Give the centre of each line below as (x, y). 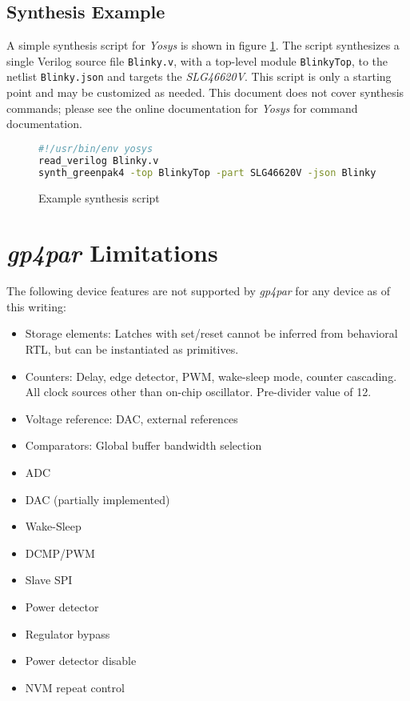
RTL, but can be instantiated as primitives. (132, 349)
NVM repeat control (75, 687)
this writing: (36, 306)
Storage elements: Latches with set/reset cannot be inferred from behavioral (211, 333)
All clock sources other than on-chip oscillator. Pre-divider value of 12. (198, 392)
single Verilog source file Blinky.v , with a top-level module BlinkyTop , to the (197, 60)
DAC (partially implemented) (98, 499)
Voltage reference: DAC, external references (131, 418)
